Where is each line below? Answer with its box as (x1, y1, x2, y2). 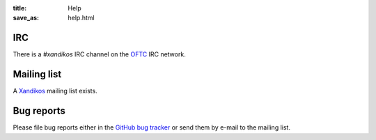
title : (13, 4, 27, 12)
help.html (68, 14, 95, 22)
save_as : (13, 14, 40, 22)
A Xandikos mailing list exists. (13, 87, 97, 95)
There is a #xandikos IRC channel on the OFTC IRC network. (13, 50, 186, 59)
